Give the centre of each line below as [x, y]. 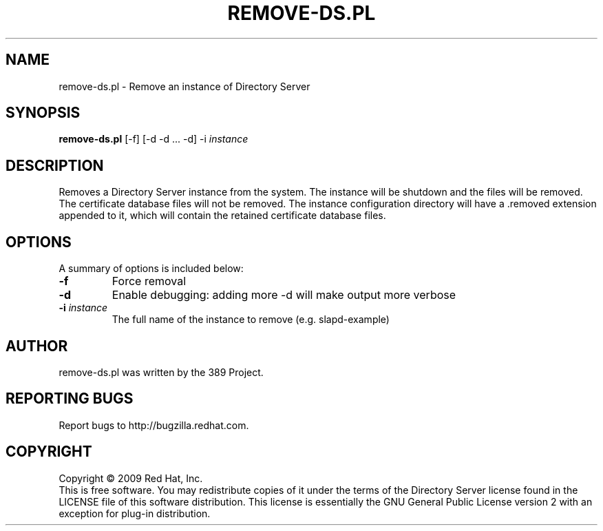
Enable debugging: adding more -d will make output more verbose [284, 295]
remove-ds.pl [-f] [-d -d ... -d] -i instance [154, 139]
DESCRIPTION [55, 165]
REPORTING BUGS [70, 399]
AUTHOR [37, 346]
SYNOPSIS [43, 113]
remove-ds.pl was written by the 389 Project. [161, 372]
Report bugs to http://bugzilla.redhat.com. [154, 425]
